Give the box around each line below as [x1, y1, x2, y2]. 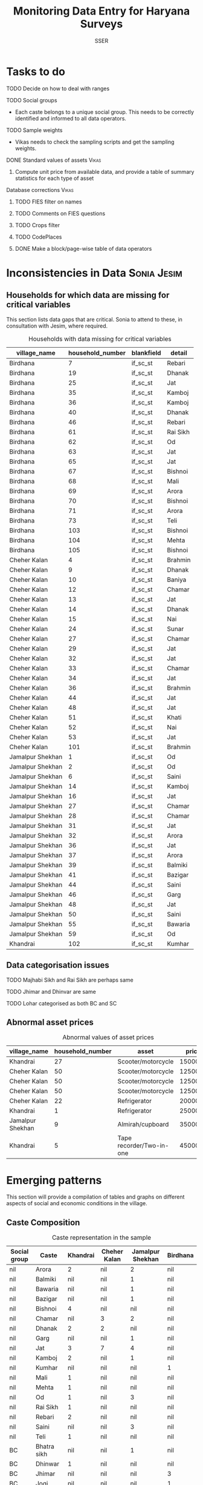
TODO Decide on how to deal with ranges [6, 85, 110, 92]
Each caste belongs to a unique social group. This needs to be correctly [14, 108, 195, 116]
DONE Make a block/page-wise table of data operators [14, 245, 152, 252]
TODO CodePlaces [14, 233, 62, 240]
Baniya [167, 575, 187, 584]
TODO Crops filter [14, 221, 60, 228]
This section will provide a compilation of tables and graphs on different [6, 1193, 185, 1200]
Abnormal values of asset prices [62, 1033, 154, 1042]
